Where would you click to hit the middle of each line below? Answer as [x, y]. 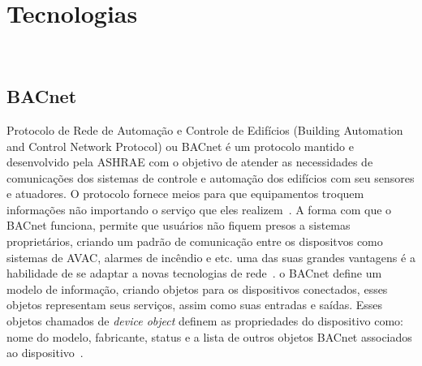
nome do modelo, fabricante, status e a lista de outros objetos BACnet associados [209, 336]
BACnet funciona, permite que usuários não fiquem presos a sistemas [179, 225]
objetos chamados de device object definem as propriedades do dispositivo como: [205, 321]
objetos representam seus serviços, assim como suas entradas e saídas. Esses [195, 305]
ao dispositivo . [45, 353]
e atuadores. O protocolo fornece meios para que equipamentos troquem [185, 194]
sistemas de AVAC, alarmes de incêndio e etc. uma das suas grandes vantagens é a [211, 257]
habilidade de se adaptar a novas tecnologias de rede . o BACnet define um [194, 273]
